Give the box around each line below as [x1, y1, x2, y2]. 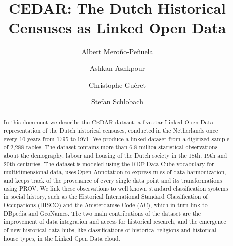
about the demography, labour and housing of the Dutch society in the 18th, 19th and [3, 151, 227, 160]
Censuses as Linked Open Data [8, 17, 226, 38]
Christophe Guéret [89, 79, 146, 90]
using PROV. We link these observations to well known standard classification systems [3, 184, 228, 192]
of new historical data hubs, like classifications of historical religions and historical [3, 226, 216, 234]
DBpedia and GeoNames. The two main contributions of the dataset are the [3, 209, 201, 217]
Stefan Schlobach [91, 96, 143, 107]
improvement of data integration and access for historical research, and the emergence [3, 217, 226, 226]
